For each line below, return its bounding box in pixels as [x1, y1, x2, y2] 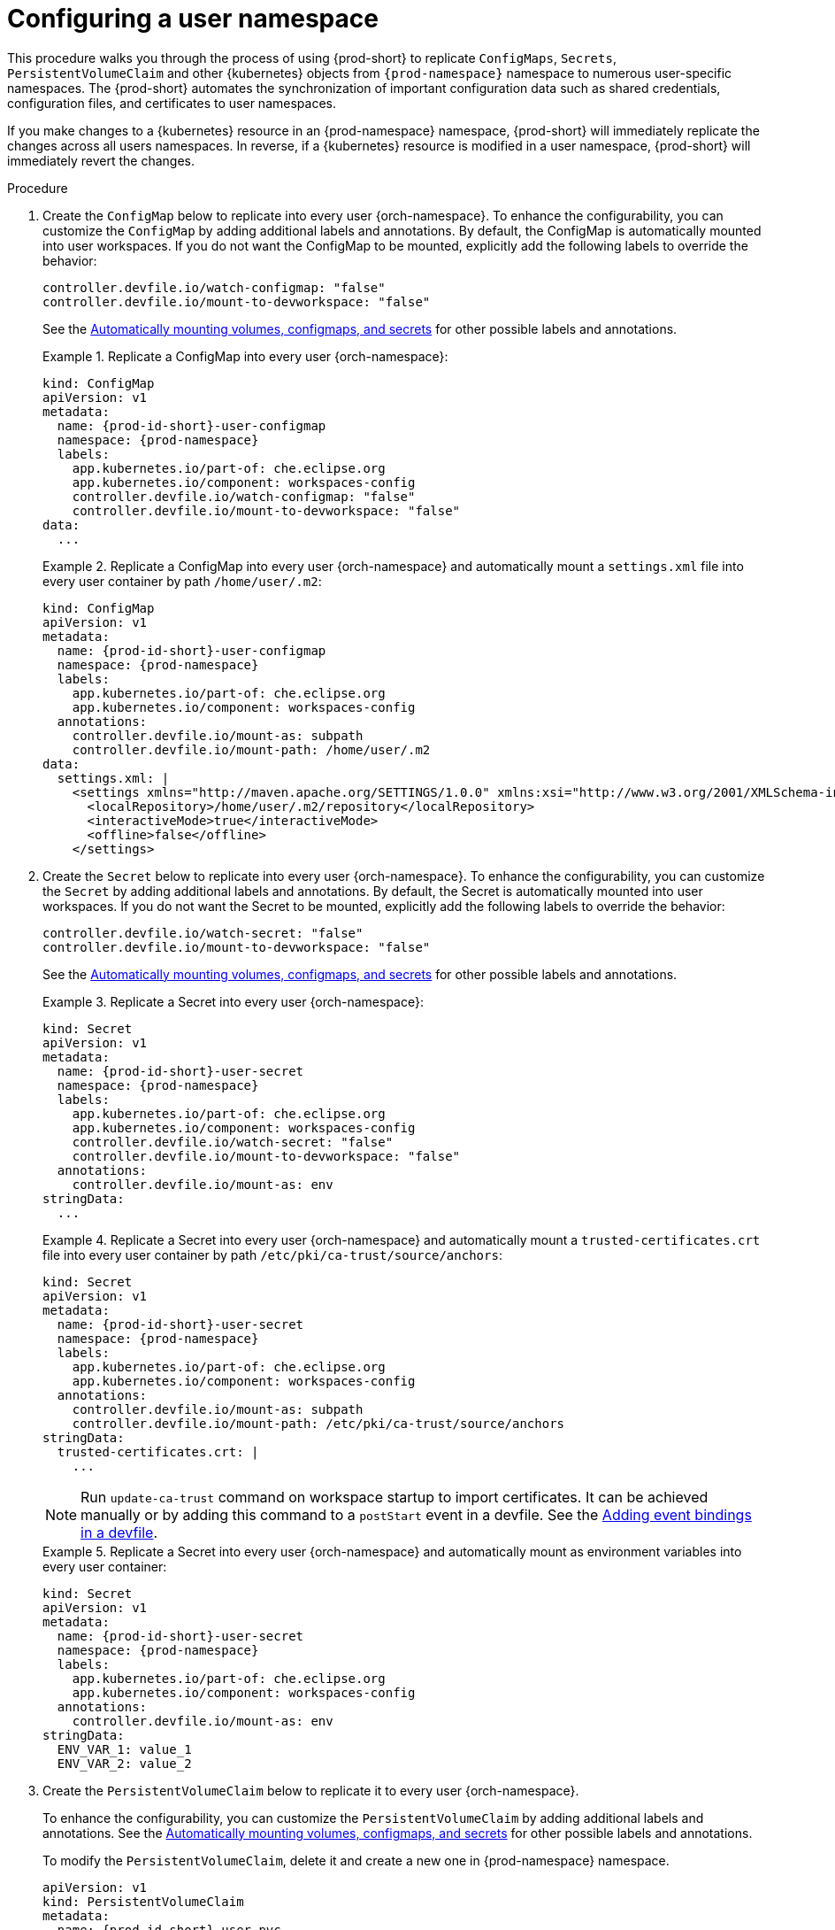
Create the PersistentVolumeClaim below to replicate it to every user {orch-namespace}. [42, 1782, 579, 1798]
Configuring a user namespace [7, 4, 379, 34]
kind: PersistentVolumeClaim [42, 1894, 244, 1909]
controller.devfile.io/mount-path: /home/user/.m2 [72, 742, 431, 757]
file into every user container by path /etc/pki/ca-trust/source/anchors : [42, 1247, 502, 1262]
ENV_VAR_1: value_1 [57, 1741, 192, 1756]
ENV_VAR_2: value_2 [57, 1756, 192, 1771]
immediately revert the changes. [7, 152, 195, 168]
